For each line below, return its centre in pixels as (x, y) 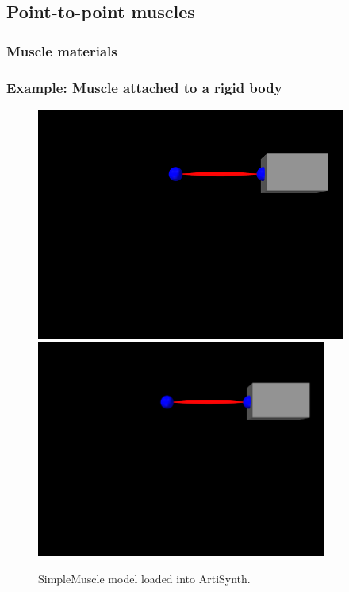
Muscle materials (62, 50)
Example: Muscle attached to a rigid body (144, 87)
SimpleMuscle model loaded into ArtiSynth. (144, 579)
